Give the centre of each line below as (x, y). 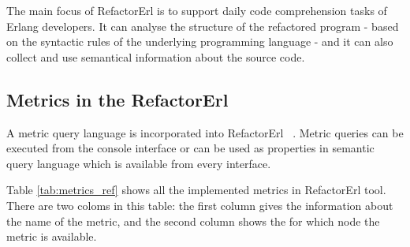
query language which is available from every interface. (139, 163)
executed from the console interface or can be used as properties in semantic (190, 148)
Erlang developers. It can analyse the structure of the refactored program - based (203, 26)
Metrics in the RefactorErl (117, 99)
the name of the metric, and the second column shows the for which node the (193, 221)
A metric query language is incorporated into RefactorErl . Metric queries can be (205, 132)
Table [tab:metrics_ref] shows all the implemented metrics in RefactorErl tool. (196, 190)
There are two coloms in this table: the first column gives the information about (200, 205)
